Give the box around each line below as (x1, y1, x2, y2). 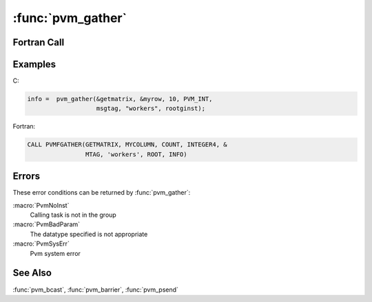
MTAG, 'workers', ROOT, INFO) (85, 150, 187, 158)
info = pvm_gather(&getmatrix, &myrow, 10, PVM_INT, (27, 95, 213, 103)
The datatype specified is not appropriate (30, 230, 148, 238)
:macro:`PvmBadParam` (12, 220, 81, 228)
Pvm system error (30, 249, 81, 257)
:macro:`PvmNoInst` (12, 201, 70, 209)
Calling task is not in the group (30, 211, 116, 219)
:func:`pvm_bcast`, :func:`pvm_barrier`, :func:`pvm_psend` (12, 285, 179, 294)
